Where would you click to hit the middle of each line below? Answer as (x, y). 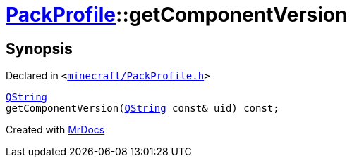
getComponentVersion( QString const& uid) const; (142, 109)
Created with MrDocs (55, 130)
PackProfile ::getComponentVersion (177, 15)
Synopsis (39, 48)
